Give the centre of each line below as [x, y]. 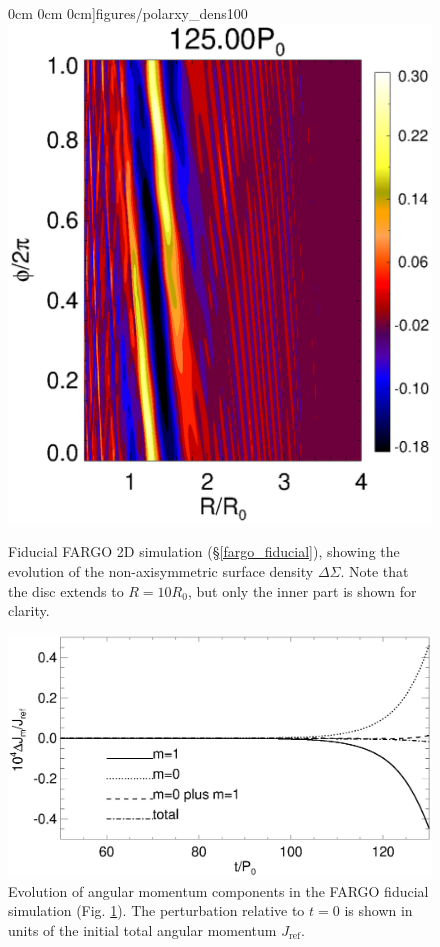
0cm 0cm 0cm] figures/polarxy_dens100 [128, 13]
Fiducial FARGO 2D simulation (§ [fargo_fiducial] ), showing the [204, 551]
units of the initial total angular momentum [142, 929]
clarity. [29, 610]
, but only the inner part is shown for [302, 590]
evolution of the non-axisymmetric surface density [161, 570]
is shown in [378, 910]
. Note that [374, 570]
